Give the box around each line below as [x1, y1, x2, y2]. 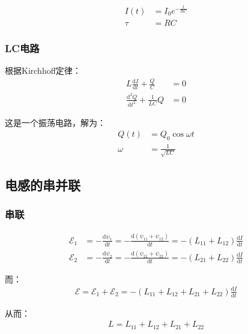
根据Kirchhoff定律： [5, 64, 81, 77]
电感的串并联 [5, 175, 80, 194]
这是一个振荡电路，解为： [5, 116, 106, 128]
